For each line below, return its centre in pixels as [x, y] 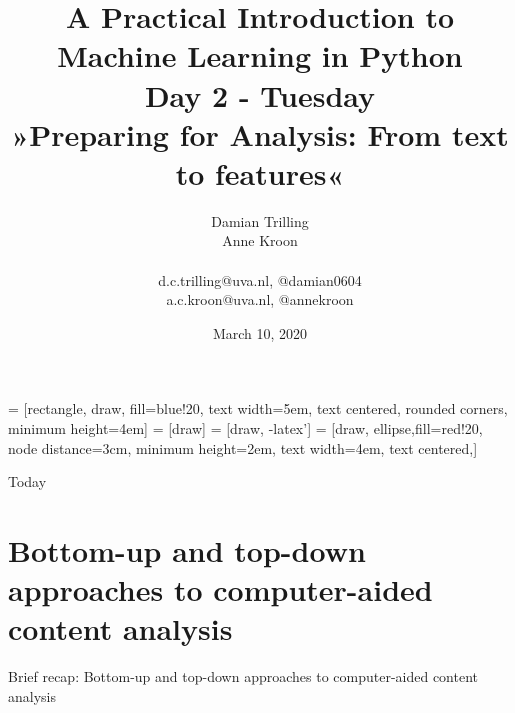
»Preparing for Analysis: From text [260, 133]
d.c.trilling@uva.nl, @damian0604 [260, 279]
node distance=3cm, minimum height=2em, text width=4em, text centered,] [243, 447]
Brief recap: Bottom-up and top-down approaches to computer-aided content [243, 676]
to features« [260, 172]
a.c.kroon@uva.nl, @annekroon [260, 299]
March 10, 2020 [260, 332]
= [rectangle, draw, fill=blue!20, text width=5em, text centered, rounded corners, [258, 408]
